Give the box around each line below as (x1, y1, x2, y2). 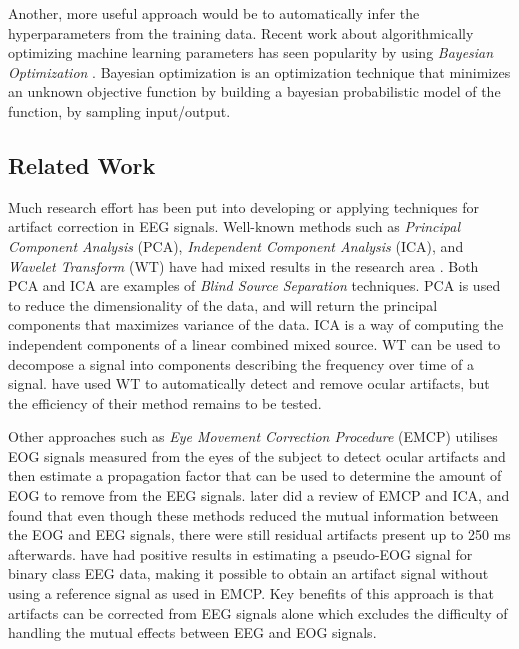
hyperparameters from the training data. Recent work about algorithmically (8, 22, 474, 43)
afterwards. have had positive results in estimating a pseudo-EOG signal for (8, 543, 473, 564)
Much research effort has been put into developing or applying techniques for (8, 196, 480, 217)
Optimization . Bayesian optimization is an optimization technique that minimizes (8, 61, 511, 82)
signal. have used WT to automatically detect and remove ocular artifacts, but (8, 373, 490, 394)
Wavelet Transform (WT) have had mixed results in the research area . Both (8, 255, 479, 276)
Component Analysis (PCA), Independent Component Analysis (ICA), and (8, 235, 464, 256)
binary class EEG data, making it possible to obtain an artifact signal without (8, 563, 489, 584)
